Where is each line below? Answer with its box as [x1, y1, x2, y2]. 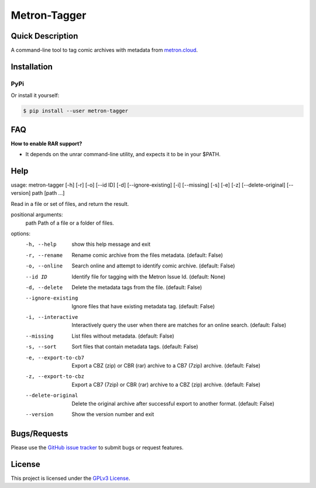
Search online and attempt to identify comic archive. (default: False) [71, 262, 235, 269]
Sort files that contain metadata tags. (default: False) [71, 343, 198, 350]
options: [11, 230, 31, 237]
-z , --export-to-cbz [25, 373, 85, 380]
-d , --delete [25, 284, 63, 291]
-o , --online [25, 263, 63, 269]
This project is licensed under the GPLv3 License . [11, 475, 130, 482]
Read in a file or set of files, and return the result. [11, 200, 129, 207]
